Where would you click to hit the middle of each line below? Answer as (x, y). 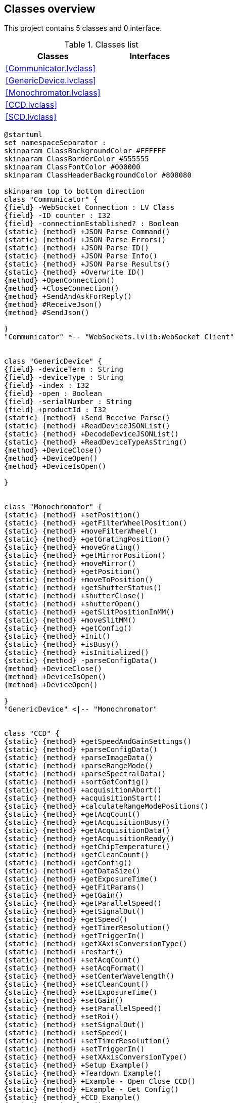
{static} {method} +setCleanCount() (77, 984)
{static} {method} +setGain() (64, 1001)
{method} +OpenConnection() (60, 280)
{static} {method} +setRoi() (62, 1017)
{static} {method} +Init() (57, 636)
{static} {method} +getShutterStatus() (83, 588)
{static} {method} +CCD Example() (72, 1098)
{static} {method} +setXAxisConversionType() (96, 1057)
